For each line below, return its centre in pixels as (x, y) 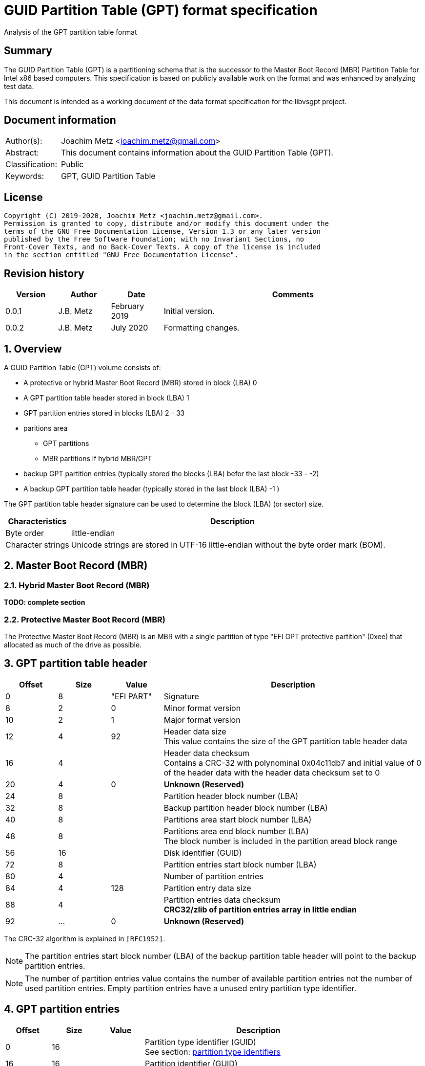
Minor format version (202, 708)
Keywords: (25, 176)
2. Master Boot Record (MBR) (76, 566)
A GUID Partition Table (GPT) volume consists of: (82, 367)
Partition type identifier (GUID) (200, 1042)
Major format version (202, 720)
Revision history (44, 273)
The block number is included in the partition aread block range (280, 841)
